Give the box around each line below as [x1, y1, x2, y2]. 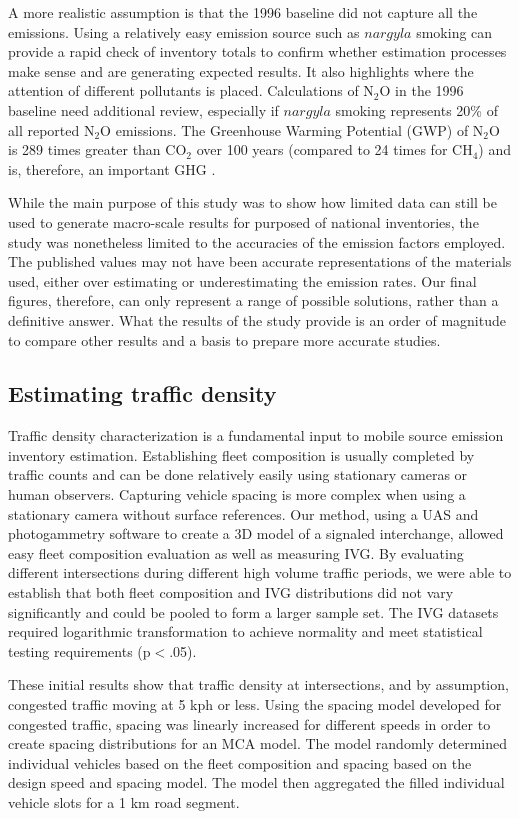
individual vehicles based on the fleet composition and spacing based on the [8, 752, 472, 773]
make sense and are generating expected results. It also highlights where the [8, 60, 474, 81]
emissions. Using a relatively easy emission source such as [8, 21, 360, 42]
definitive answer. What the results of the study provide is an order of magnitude [8, 309, 506, 330]
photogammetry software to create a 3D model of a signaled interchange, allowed [8, 523, 504, 544]
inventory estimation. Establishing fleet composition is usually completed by [8, 444, 475, 465]
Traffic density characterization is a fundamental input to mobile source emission [8, 425, 504, 446]
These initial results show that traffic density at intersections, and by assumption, [8, 674, 509, 695]
